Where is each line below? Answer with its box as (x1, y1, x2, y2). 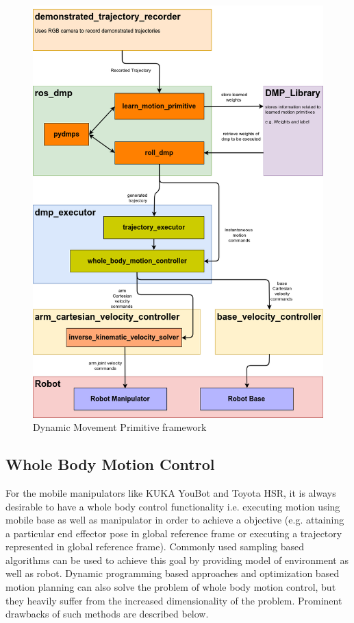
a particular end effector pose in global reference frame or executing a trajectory (5, 526, 342, 540)
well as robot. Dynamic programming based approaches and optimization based (5, 566, 340, 580)
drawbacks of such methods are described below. (5, 607, 209, 621)
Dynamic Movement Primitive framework (33, 420, 207, 434)
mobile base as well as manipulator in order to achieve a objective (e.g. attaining (5, 513, 344, 527)
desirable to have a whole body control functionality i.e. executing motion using (5, 499, 340, 513)
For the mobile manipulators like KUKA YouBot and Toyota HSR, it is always (5, 485, 336, 499)
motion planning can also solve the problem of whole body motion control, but (5, 580, 336, 594)
